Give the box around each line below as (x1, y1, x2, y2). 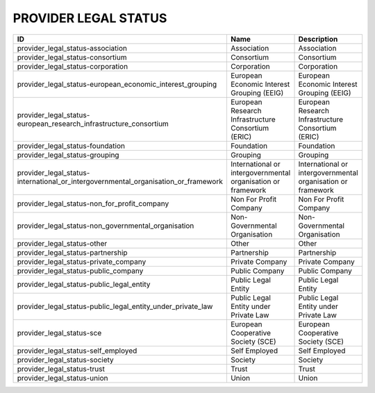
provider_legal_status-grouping (17, 150, 119, 160)
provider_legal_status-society (17, 355, 114, 365)
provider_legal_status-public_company (17, 266, 144, 276)
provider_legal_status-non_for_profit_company (17, 199, 169, 208)
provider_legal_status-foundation (17, 141, 125, 151)
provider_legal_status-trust (17, 364, 106, 374)
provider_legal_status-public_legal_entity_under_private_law (17, 301, 213, 311)
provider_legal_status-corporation (17, 61, 128, 71)
